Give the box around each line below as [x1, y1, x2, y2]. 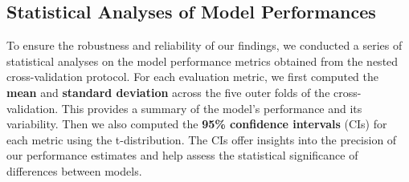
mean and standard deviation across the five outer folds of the [6, 83, 330, 100]
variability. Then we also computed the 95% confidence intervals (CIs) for [6, 115, 387, 132]
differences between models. [6, 162, 142, 179]
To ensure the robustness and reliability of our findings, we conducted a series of [6, 37, 403, 54]
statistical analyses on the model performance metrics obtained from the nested [6, 52, 399, 69]
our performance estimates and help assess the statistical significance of [6, 147, 358, 164]
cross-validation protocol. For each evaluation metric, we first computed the [6, 68, 378, 85]
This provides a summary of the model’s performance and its [61, 99, 362, 116]
